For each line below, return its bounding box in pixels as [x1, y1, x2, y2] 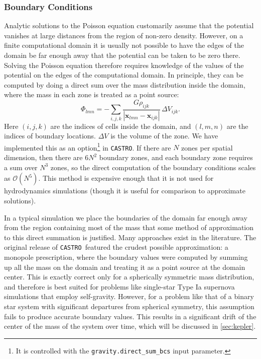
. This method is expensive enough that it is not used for [38, 173, 214, 183]
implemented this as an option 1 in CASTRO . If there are [4, 140, 171, 153]
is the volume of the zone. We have [110, 130, 218, 141]
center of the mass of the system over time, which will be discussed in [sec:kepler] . [4, 321, 256, 331]
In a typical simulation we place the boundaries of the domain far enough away [4, 212, 247, 223]
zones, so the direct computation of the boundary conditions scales [50, 162, 256, 172]
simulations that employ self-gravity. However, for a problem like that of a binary [4, 291, 254, 302]
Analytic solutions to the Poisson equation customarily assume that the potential [4, 20, 254, 31]
